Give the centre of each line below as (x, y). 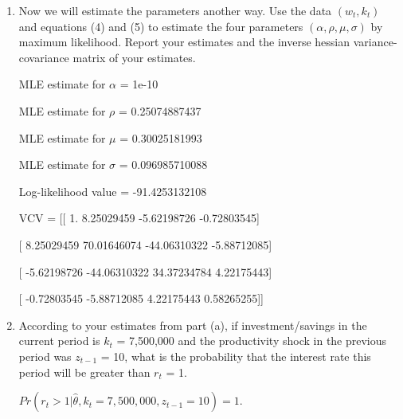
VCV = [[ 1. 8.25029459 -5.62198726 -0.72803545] (139, 218)
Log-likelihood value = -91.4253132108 (113, 191)
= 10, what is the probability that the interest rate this (236, 356)
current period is (59, 341)
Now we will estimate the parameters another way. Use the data (175, 10)
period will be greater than (84, 372)
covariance (44, 57)
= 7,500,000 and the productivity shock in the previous (252, 341)
